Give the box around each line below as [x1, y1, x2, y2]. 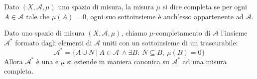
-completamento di [153, 28, 211, 38]
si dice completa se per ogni [162, 1, 248, 11]
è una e [36, 56, 59, 66]
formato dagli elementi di [15, 37, 92, 47]
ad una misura [182, 56, 227, 66]
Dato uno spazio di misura [4, 28, 85, 38]
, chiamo [121, 28, 147, 38]
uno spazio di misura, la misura [58, 1, 154, 11]
